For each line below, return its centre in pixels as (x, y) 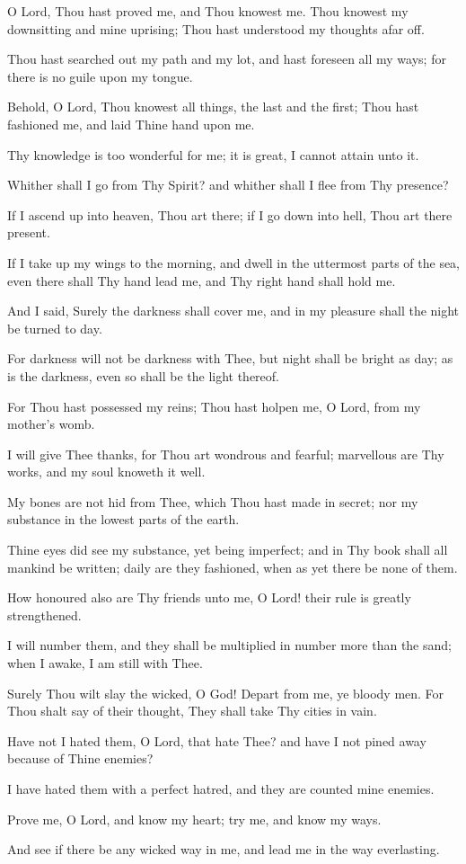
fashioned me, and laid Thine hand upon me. (131, 124)
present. (29, 232)
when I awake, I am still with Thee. (105, 663)
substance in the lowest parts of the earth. (123, 519)
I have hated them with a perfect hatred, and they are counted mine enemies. (221, 788)
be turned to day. (55, 328)
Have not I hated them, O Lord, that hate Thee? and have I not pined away (217, 740)
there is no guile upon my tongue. (100, 76)
